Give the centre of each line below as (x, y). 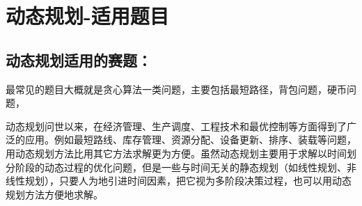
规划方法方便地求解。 (54, 194)
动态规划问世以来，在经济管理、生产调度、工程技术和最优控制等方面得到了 (176, 126)
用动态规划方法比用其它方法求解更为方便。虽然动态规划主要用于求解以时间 (176, 153)
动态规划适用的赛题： (79, 60)
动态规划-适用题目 (87, 16)
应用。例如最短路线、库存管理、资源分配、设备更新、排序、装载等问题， (190, 140)
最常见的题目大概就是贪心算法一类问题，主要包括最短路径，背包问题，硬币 (176, 89)
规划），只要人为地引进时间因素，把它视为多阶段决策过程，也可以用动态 (188, 181)
